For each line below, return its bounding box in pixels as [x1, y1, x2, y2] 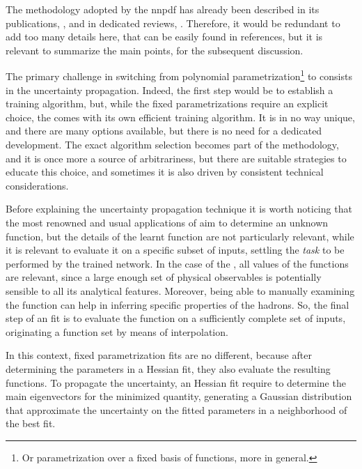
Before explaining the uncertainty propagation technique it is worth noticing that [6, 201, 352, 216]
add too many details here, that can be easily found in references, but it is [6, 29, 323, 44]
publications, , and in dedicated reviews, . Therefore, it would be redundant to [6, 15, 340, 30]
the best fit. [6, 416, 56, 431]
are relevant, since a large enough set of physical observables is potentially [6, 270, 322, 284]
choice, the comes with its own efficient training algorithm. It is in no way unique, [6, 109, 355, 124]
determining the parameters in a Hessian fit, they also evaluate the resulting [6, 361, 331, 376]
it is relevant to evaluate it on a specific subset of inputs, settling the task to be [6, 243, 345, 257]
